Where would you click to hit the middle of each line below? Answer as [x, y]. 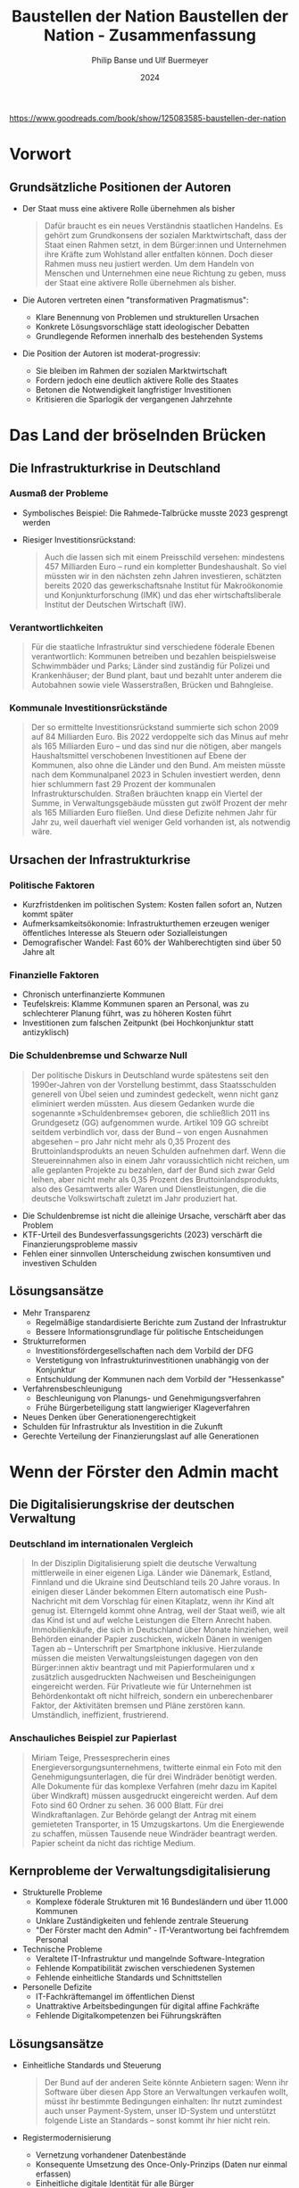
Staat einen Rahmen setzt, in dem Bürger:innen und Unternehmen [166, 244]
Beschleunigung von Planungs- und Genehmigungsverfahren [148, 1397]
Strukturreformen [54, 1341]
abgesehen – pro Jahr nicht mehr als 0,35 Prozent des [131, 1141]
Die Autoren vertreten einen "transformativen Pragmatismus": [135, 300]
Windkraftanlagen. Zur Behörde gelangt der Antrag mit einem [144, 1814]
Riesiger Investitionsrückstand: [79, 539]
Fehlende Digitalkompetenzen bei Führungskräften [128, 2016]
